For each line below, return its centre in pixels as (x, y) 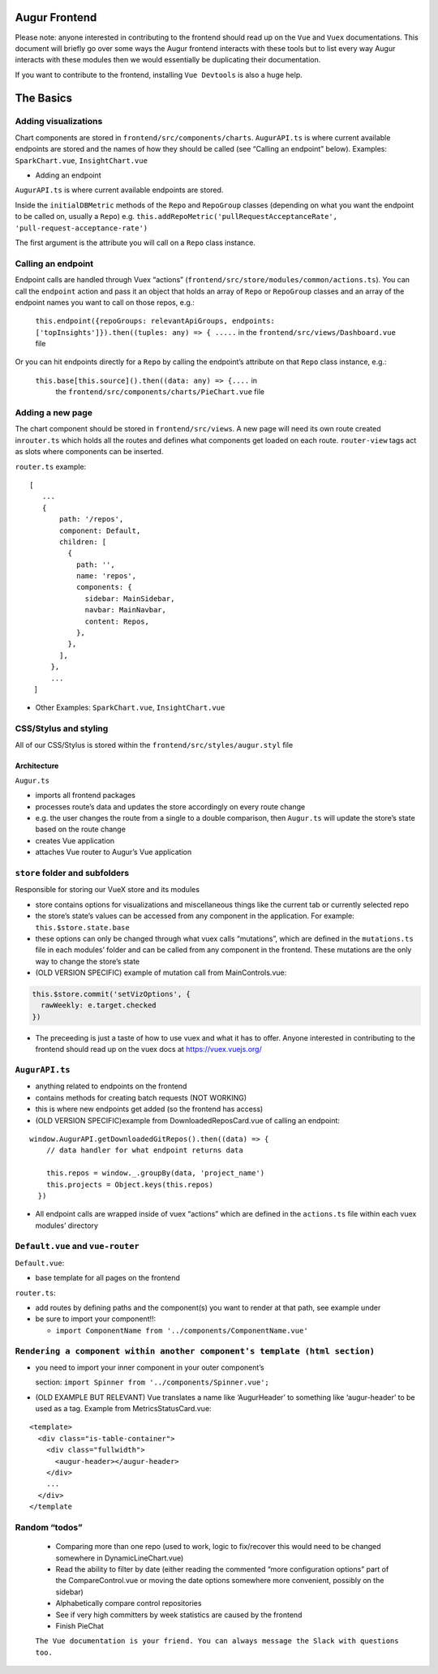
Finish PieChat (80, 1625)
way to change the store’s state (88, 961)
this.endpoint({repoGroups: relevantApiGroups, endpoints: (155, 321)
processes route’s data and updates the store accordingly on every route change (170, 806)
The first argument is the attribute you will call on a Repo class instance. (135, 243)
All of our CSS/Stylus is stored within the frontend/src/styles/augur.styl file (154, 745)
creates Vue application (75, 840)
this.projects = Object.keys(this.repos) (130, 1185)
